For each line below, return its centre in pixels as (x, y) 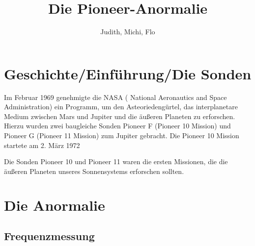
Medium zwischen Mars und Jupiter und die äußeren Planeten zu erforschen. (120, 116)
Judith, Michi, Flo (128, 32)
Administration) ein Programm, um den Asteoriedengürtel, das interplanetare (121, 107)
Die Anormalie (55, 205)
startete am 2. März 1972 (42, 145)
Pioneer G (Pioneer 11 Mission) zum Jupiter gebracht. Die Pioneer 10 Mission (122, 135)
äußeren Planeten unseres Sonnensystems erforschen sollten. (94, 171)
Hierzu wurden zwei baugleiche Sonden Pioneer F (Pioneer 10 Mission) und (117, 126)
